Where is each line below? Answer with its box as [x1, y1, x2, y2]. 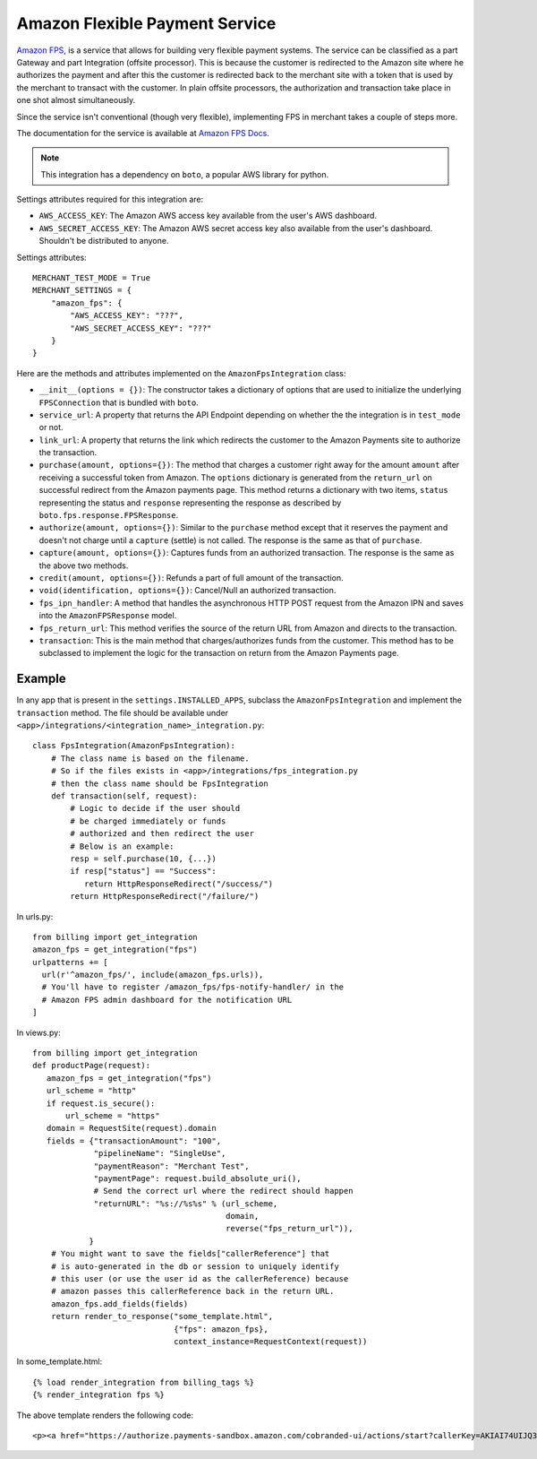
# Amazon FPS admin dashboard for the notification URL [41, 995, 293, 1005]
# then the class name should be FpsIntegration [50, 778, 268, 789]
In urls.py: [16, 911, 54, 922]
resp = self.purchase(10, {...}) [70, 853, 217, 864]
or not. [38, 422, 64, 433]
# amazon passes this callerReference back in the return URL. [50, 1286, 335, 1297]
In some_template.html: [16, 1356, 103, 1367]
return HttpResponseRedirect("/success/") [83, 878, 273, 889]
